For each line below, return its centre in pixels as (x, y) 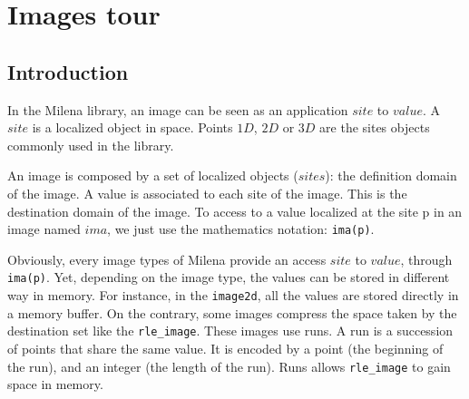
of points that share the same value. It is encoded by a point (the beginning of (225, 348)
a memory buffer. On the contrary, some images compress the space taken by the (232, 312)
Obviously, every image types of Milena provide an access (167, 259)
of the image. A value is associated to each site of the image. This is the (207, 193)
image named (44, 229)
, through (426, 259)
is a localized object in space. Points (132, 127)
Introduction (68, 71)
